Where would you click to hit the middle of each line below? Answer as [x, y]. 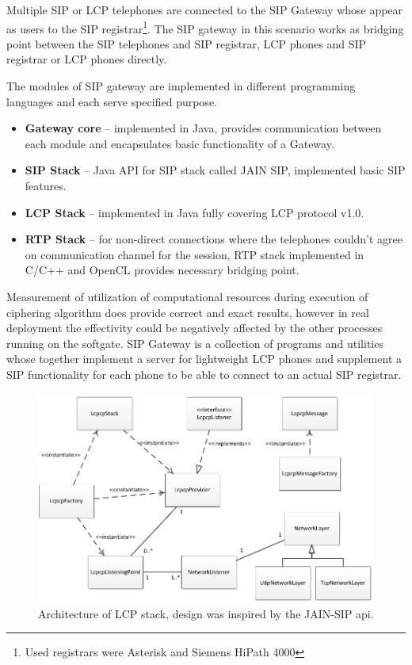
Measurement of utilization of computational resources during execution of [187, 296]
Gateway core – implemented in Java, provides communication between [203, 128]
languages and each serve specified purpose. [112, 101]
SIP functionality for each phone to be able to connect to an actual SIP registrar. [204, 374]
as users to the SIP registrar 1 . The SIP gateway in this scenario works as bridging [205, 27]
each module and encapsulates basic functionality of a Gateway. [179, 143]
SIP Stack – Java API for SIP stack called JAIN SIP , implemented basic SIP [215, 170]
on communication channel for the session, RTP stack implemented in [195, 254]
